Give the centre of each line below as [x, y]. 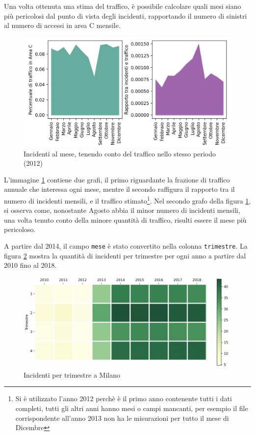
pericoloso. [20, 229]
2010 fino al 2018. [30, 265]
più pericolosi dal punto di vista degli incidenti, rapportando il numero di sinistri [126, 15]
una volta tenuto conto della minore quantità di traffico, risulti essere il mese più [125, 219]
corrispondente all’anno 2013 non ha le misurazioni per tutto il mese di [122, 418]
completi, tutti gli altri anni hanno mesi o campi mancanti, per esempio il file [132, 408]
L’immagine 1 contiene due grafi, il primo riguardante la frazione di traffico [117, 179]
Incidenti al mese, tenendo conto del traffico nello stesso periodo [120, 153]
